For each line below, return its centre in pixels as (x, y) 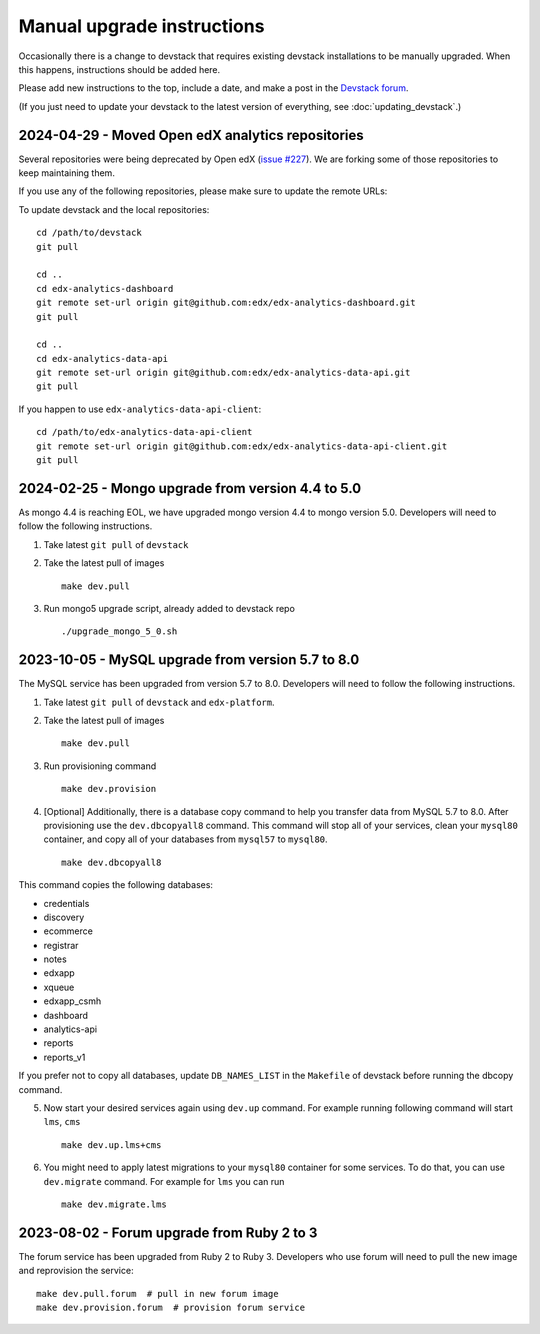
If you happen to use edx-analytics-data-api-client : (140, 409)
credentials (66, 903)
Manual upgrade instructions (141, 26)
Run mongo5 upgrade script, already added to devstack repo (169, 608)
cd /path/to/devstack (89, 233)
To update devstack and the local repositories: (114, 209)
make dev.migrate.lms (114, 1204)
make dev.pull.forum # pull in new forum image (157, 1293)
